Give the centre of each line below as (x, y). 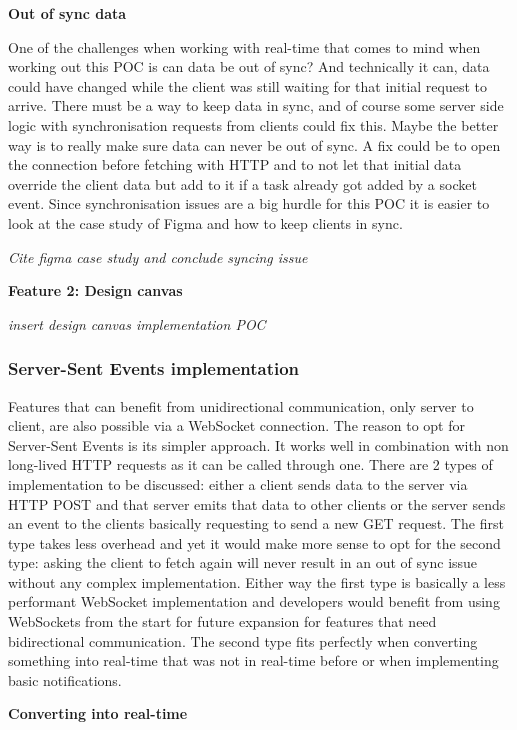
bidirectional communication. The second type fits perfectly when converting (243, 640)
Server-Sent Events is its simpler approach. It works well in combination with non (258, 444)
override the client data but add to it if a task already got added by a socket (242, 183)
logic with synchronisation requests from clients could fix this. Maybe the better (253, 124)
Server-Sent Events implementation (154, 368)
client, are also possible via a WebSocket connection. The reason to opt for (236, 425)
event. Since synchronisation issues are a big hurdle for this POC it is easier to (249, 203)
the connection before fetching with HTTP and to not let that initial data (235, 164)
